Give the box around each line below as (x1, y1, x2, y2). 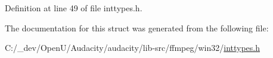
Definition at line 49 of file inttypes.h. (5, 2, 142, 14)
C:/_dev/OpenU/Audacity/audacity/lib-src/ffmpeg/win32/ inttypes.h (5, 41, 260, 54)
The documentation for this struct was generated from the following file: (5, 21, 269, 34)
